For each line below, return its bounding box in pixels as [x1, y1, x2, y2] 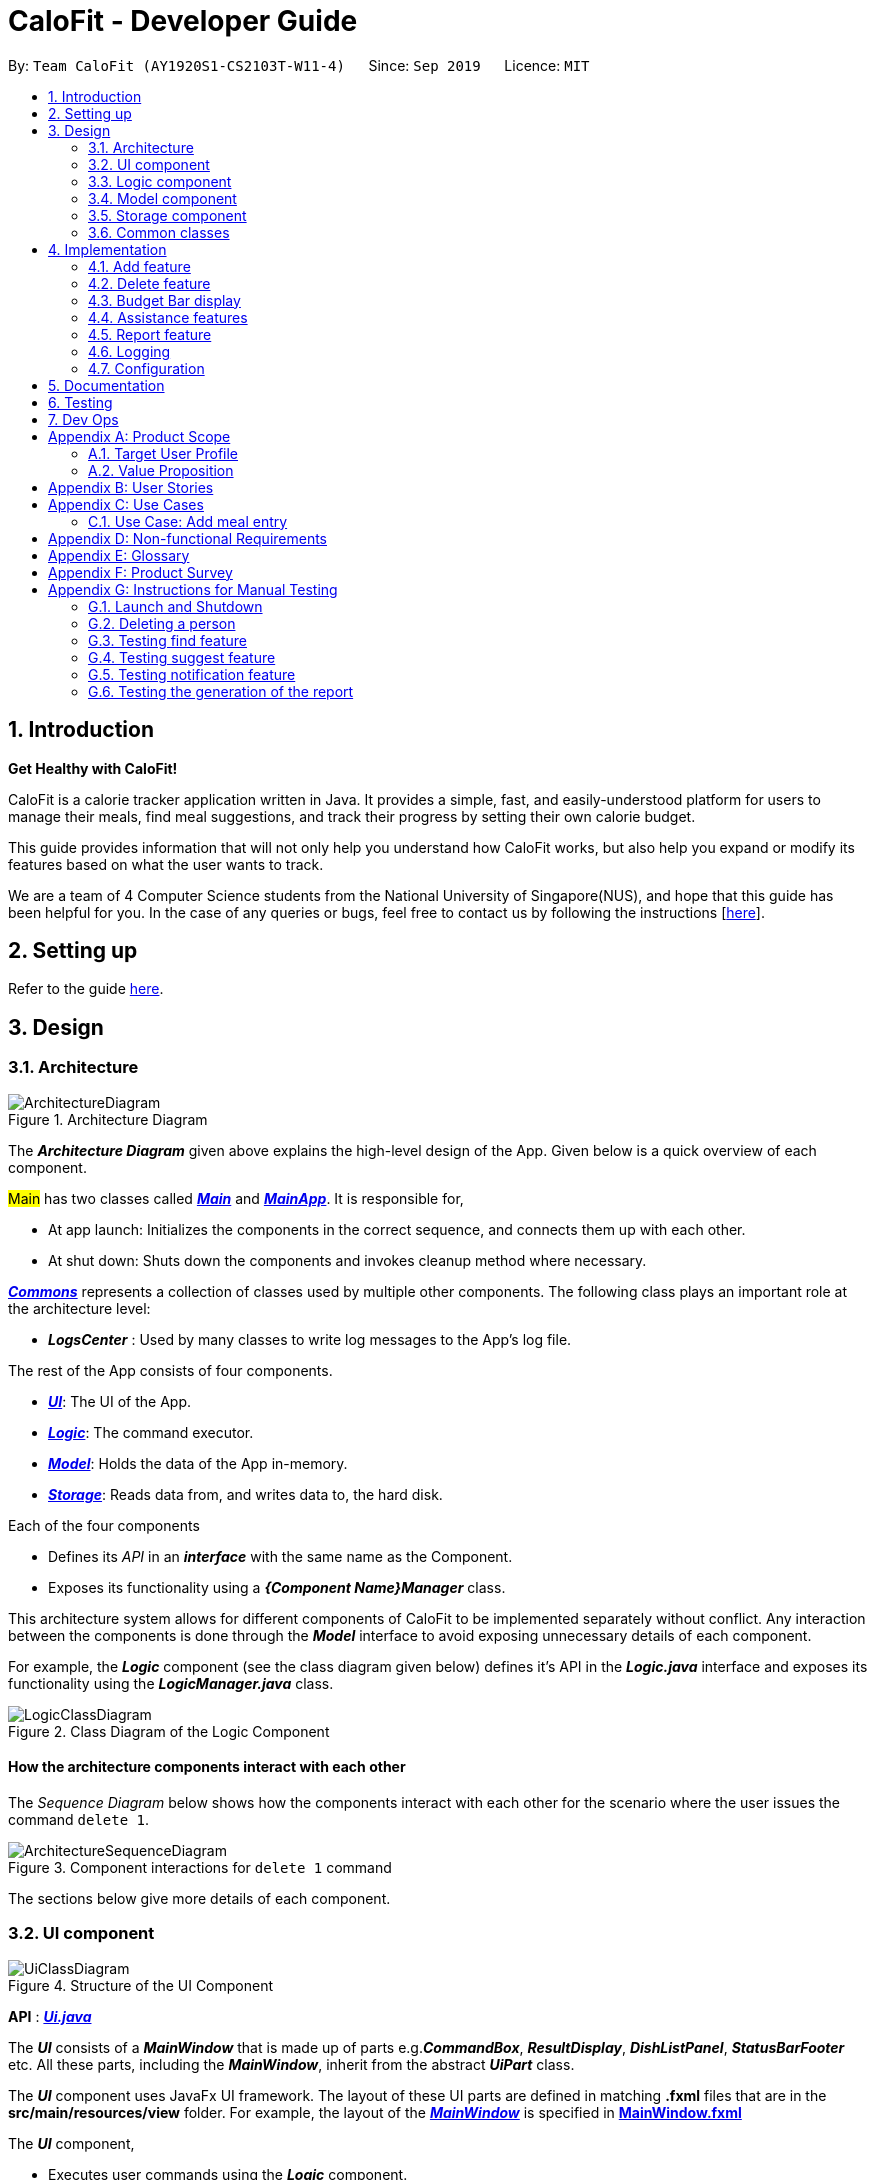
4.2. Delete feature [88, 274, 211, 292]
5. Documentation [48, 376, 165, 394]
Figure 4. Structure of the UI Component [8, 1976, 274, 1994]
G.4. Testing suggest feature [88, 648, 276, 666]
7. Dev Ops [48, 410, 119, 428]
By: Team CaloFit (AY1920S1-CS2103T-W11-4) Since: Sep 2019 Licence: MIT [8, 56, 590, 74]
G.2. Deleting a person [88, 614, 236, 632]
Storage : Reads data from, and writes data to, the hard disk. [48, 1485, 443, 1503]
